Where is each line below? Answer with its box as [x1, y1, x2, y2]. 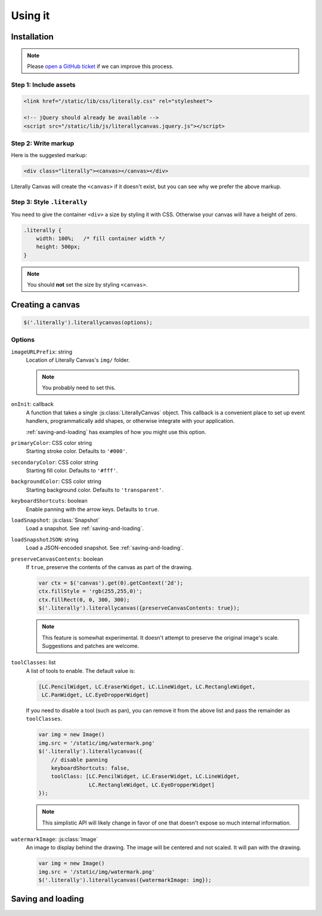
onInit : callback [11, 401, 54, 408]
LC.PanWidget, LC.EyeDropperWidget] [42, 691, 149, 699]
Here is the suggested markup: [11, 152, 88, 159]
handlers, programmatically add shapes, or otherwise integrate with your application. [26, 417, 235, 425]
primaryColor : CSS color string [11, 439, 92, 446]
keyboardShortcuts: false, [51, 764, 131, 771]
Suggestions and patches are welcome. [42, 642, 140, 649]
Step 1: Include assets [11, 81, 76, 89]
